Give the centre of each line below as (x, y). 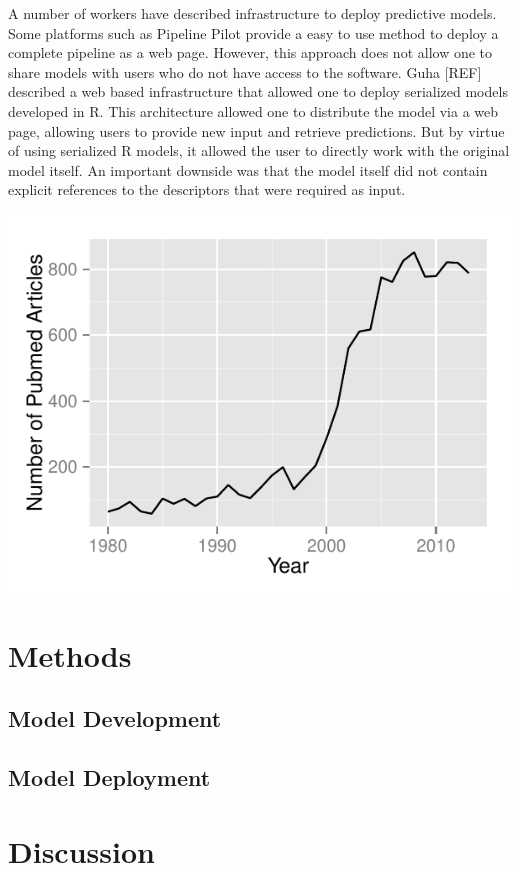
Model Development (115, 718)
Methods (70, 654)
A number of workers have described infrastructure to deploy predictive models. (252, 13)
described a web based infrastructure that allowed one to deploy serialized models (258, 91)
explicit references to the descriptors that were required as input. (207, 189)
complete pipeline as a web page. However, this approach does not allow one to (250, 52)
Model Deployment (109, 777)
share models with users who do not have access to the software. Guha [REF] (245, 71)
